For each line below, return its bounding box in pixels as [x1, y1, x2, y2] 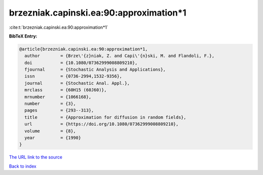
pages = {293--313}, [24, 108, 94, 113]
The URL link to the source [9, 154, 63, 160]
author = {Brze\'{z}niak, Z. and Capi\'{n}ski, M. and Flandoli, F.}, [24, 53, 215, 58]
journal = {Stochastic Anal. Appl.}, [24, 80, 130, 86]
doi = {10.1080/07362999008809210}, [24, 60, 138, 65]
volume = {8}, [24, 128, 76, 134]
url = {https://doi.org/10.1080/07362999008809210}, [24, 121, 179, 127]
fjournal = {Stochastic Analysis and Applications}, [24, 67, 166, 73]
